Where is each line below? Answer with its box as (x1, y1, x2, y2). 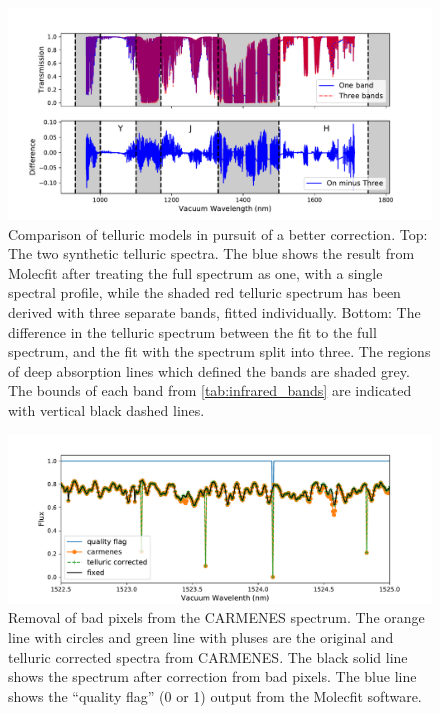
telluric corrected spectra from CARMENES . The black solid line (8, 646, 408, 667)
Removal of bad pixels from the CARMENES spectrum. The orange (8, 607, 425, 628)
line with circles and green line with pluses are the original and (8, 627, 394, 648)
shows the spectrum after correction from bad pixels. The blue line (8, 666, 417, 687)
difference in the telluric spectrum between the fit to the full (8, 321, 377, 342)
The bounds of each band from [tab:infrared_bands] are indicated (8, 380, 412, 401)
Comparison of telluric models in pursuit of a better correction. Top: (8, 223, 428, 244)
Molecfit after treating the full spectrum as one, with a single (8, 262, 383, 283)
